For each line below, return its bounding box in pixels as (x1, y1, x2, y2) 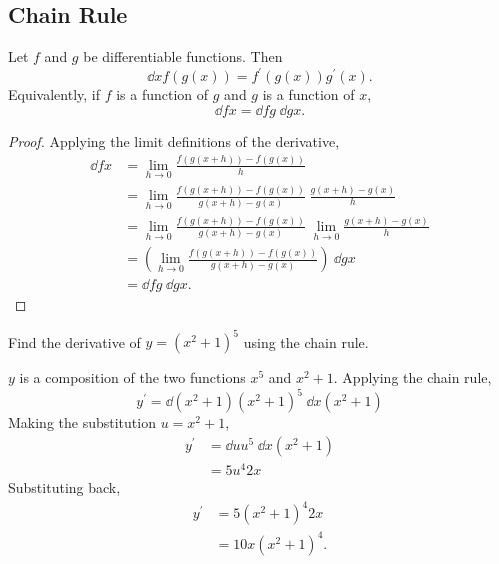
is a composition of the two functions (19, 367, 246, 388)
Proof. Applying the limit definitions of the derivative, (8, 130, 340, 151)
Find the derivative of (8, 331, 141, 352)
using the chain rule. (243, 331, 369, 352)
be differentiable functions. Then (83, 46, 283, 67)
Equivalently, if (8, 84, 101, 105)
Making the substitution (8, 412, 156, 433)
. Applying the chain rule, (333, 367, 492, 388)
